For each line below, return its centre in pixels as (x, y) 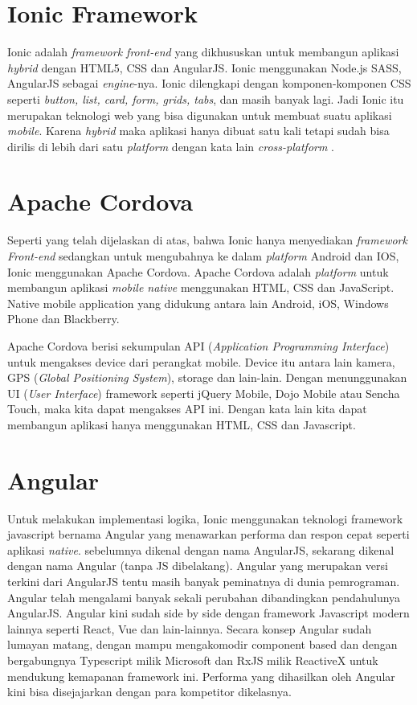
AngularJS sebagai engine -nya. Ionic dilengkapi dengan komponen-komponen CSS (209, 83)
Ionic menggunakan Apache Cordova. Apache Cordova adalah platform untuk (198, 271)
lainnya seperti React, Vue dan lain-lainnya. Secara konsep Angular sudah (190, 628)
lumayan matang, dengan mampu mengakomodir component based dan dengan (202, 644)
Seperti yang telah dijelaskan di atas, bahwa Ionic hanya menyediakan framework (207, 240)
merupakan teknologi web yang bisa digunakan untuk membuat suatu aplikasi (200, 115)
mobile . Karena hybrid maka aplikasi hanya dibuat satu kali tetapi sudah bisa (198, 131)
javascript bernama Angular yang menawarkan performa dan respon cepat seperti (208, 534)
